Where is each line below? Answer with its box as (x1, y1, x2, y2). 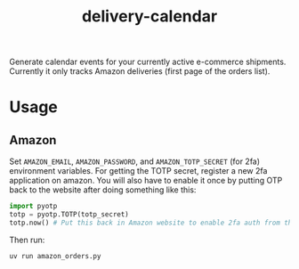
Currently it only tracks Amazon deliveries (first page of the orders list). (9, 66, 271, 77)
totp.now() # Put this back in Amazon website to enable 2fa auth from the (9, 218, 296, 227)
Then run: (9, 234, 45, 245)
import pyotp (9, 202, 58, 211)
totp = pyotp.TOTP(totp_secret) (9, 210, 129, 219)
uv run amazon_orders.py (9, 251, 101, 260)
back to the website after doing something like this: (9, 184, 197, 195)
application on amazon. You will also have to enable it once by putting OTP (9, 175, 283, 186)
